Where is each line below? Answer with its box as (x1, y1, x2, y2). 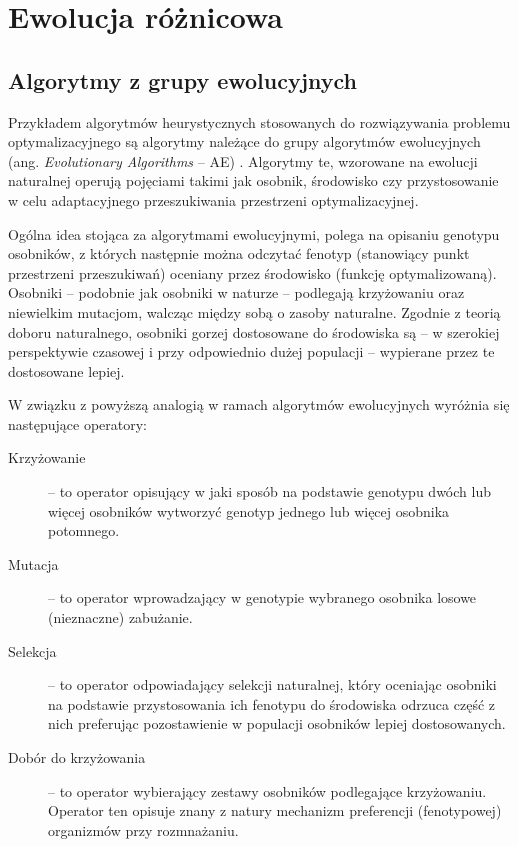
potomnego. (48, 520, 120, 541)
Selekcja (8, 640, 57, 661)
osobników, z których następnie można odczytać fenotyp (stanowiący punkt (8, 243, 470, 264)
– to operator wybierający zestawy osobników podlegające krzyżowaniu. (48, 780, 487, 801)
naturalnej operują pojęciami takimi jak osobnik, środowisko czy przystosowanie (8, 170, 499, 191)
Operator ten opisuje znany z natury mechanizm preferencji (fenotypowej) (48, 800, 502, 821)
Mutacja (8, 553, 59, 574)
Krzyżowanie (8, 447, 86, 468)
